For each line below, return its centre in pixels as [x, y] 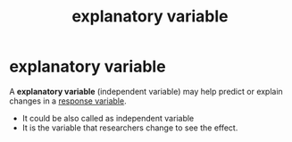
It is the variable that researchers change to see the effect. [130, 128]
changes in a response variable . [68, 101]
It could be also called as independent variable [108, 118]
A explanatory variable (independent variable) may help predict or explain [146, 91]
